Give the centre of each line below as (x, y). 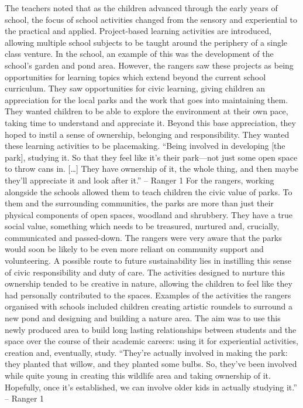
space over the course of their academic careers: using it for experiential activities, (151, 341)
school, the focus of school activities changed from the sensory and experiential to (151, 19)
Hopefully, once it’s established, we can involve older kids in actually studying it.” (151, 387)
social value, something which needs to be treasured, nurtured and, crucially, (142, 226)
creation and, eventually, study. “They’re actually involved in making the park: (146, 352)
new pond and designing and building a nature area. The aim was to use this (143, 318)
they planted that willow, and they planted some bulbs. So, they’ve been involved (151, 364)
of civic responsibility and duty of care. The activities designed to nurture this (145, 272)
